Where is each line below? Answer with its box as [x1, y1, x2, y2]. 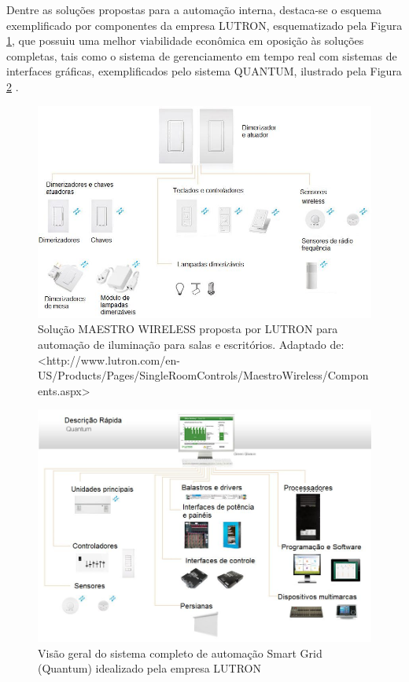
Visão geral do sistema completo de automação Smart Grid [38, 644, 322, 661]
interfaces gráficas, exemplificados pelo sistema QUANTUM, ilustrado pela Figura [6, 63, 402, 79]
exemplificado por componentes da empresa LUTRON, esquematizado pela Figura [6, 16, 403, 33]
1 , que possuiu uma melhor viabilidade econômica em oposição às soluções [6, 32, 364, 49]
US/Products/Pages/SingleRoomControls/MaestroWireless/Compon [38, 367, 369, 383]
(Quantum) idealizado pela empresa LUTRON [38, 660, 262, 676]
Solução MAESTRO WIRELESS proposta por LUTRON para [38, 321, 338, 337]
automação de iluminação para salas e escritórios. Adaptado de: [38, 335, 345, 352]
